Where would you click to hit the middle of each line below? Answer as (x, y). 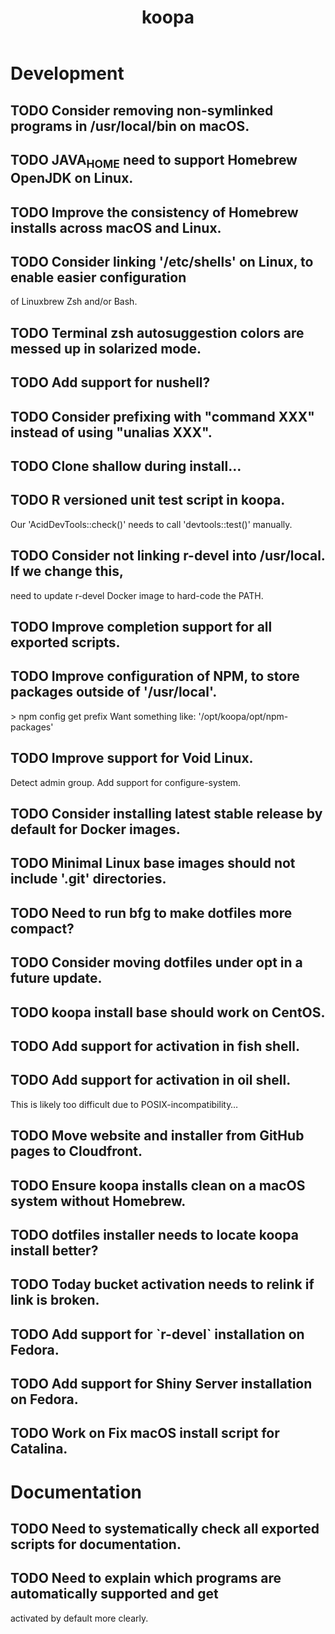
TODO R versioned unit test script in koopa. (148, 500)
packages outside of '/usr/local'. (114, 692)
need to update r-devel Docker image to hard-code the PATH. (137, 595)
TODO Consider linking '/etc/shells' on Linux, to (162, 261)
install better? (54, 1250)
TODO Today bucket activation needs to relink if (162, 1284)
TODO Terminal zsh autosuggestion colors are (157, 332)
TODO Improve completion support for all (141, 626)
